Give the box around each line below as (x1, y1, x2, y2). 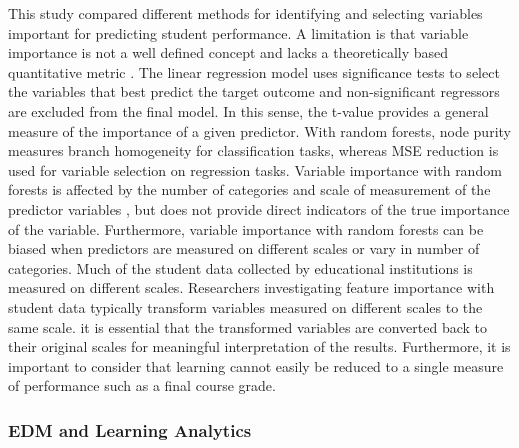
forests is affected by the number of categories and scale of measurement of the (8, 179, 491, 200)
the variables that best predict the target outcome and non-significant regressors (8, 81, 500, 102)
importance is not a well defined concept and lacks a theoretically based (8, 42, 449, 63)
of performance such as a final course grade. (8, 375, 276, 396)
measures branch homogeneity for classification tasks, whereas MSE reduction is (8, 140, 499, 161)
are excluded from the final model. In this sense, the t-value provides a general (8, 100, 489, 121)
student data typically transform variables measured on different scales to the (8, 296, 483, 317)
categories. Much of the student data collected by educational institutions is (8, 257, 473, 278)
